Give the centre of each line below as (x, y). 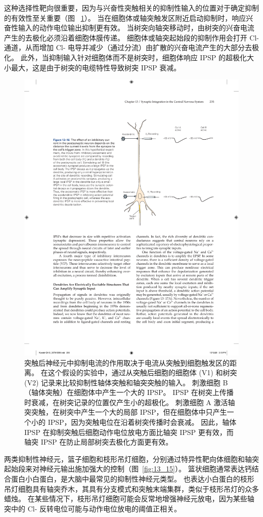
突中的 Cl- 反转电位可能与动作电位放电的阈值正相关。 (93, 508)
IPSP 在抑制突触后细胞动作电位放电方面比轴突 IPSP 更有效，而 (129, 432)
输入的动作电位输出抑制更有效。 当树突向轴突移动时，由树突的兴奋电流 (136, 28)
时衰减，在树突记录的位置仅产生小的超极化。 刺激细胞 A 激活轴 (130, 402)
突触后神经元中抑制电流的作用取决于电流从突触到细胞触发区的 (127, 362)
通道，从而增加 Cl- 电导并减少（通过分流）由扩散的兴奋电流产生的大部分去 (128, 47)
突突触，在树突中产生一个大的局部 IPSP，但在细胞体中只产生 (126, 412)
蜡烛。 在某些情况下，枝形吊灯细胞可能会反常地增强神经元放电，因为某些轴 (129, 499)
